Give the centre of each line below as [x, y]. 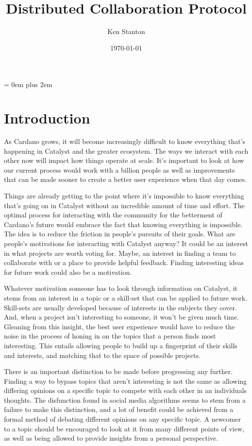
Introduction [47, 118]
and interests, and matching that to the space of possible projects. [102, 355]
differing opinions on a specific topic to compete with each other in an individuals [126, 390]
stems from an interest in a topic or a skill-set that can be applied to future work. [126, 297]
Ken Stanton [126, 31]
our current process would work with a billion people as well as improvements [119, 169]
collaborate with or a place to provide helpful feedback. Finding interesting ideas [124, 262]
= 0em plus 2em [28, 84]
